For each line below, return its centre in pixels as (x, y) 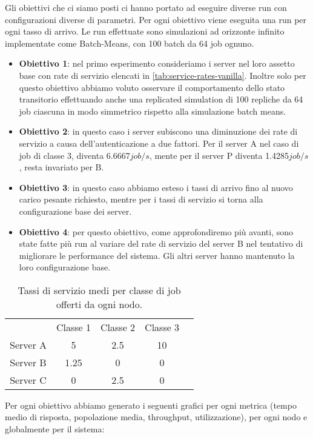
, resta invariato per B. (61, 167)
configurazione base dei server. (75, 211)
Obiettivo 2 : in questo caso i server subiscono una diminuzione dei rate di (158, 131)
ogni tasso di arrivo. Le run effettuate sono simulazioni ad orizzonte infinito (145, 31)
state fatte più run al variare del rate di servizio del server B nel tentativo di (161, 243)
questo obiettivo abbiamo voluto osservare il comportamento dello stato (152, 87)
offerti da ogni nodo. (99, 304)
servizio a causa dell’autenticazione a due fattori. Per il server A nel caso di (159, 143)
